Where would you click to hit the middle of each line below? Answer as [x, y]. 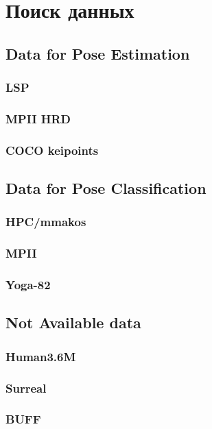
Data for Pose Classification [106, 188]
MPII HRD [38, 118]
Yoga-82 [28, 285]
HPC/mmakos [46, 222]
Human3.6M [41, 356]
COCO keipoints [52, 150]
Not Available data [73, 322]
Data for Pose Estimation [98, 53]
